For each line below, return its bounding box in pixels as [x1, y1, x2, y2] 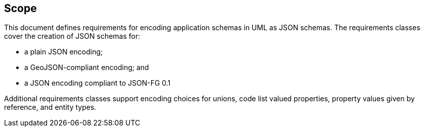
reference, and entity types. [4, 103, 97, 112]
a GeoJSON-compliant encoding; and [24, 63, 149, 72]
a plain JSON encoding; [24, 47, 103, 56]
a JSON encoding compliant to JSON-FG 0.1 [24, 79, 171, 88]
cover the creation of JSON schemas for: [4, 32, 140, 41]
